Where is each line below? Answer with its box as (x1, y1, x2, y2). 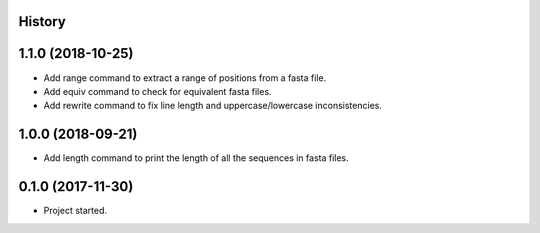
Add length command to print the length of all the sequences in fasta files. (43, 152, 349, 164)
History (18, 13, 67, 30)
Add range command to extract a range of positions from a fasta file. (43, 71, 327, 84)
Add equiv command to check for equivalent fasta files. (43, 85, 272, 97)
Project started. (43, 205, 108, 217)
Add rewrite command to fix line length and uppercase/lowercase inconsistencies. (43, 100, 382, 112)
